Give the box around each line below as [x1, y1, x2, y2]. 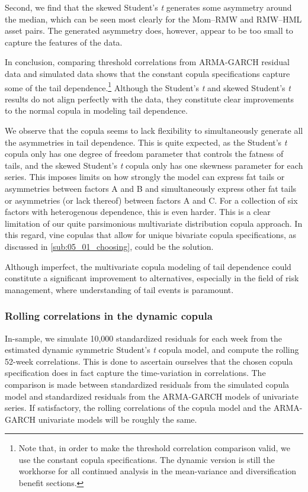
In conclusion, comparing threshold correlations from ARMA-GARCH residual [5, 56, 290, 68]
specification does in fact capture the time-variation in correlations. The [5, 366, 266, 379]
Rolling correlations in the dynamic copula [5, 308, 213, 323]
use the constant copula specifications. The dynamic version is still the [18, 453, 275, 465]
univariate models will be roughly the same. [38, 413, 197, 425]
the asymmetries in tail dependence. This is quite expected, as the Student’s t [5, 136, 287, 148]
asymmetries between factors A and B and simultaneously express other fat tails [5, 182, 297, 194]
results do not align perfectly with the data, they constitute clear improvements [5, 92, 294, 105]
